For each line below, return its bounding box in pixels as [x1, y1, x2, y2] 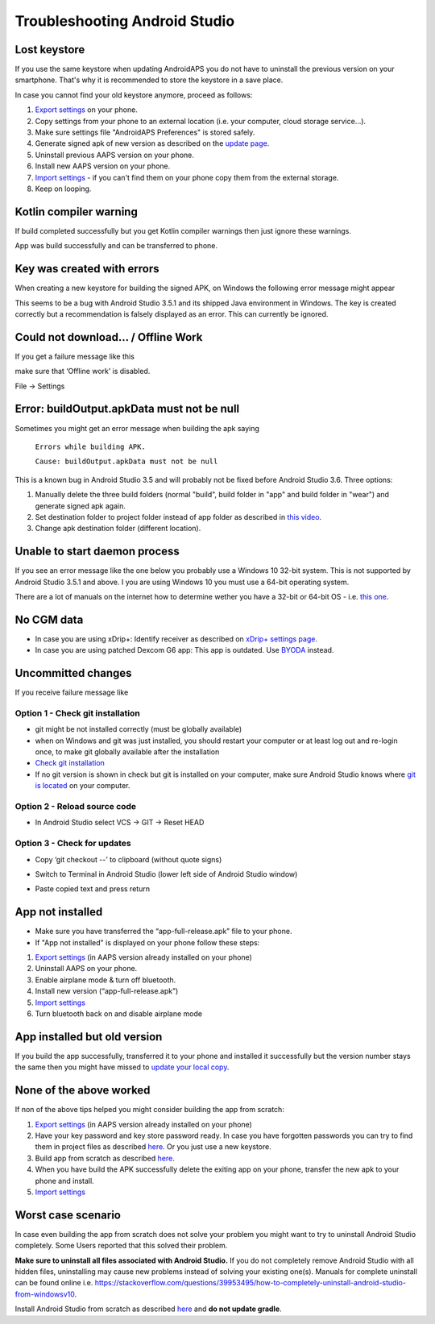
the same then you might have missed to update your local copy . [14, 1062, 230, 1072]
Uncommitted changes [14, 666, 132, 680]
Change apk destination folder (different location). [35, 524, 201, 533]
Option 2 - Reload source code [14, 801, 137, 812]
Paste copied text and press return [35, 884, 151, 894]
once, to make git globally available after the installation [35, 747, 220, 757]
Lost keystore [14, 43, 85, 56]
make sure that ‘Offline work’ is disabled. [14, 367, 151, 376]
